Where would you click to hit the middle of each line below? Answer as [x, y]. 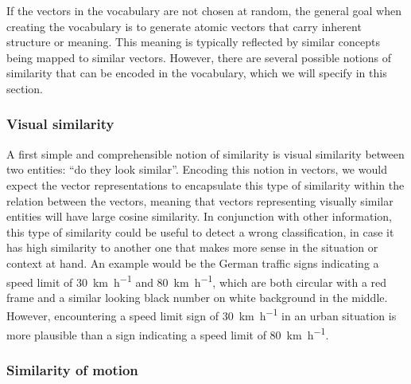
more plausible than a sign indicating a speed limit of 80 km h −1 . [168, 333]
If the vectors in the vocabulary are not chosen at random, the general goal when [204, 10]
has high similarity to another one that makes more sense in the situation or [192, 247]
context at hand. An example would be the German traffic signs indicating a [193, 263]
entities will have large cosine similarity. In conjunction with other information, [199, 216]
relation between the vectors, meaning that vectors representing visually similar [200, 200]
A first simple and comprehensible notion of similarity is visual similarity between [205, 153]
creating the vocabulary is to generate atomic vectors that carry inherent [184, 26]
